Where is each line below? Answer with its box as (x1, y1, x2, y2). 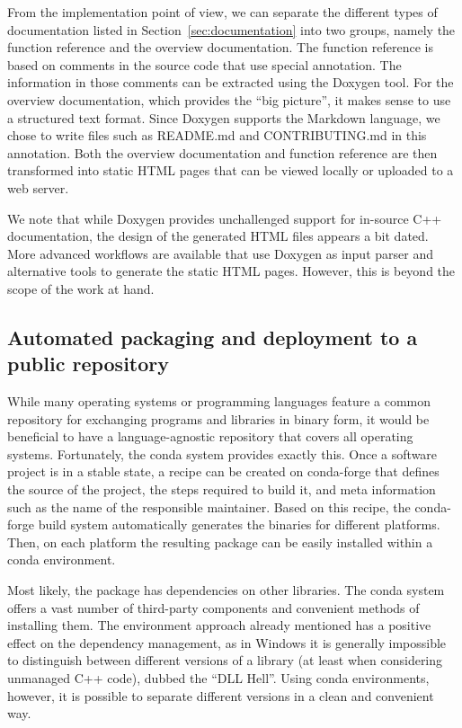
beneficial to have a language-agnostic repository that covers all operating (7, 427, 413, 446)
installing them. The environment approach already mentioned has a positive (7, 616, 431, 635)
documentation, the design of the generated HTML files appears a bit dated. (7, 226, 429, 245)
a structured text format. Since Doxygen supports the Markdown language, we (7, 108, 440, 127)
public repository (7, 350, 170, 377)
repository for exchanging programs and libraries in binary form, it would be (7, 409, 430, 428)
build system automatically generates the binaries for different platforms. (38, 515, 440, 534)
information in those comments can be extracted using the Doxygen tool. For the (7, 73, 454, 92)
